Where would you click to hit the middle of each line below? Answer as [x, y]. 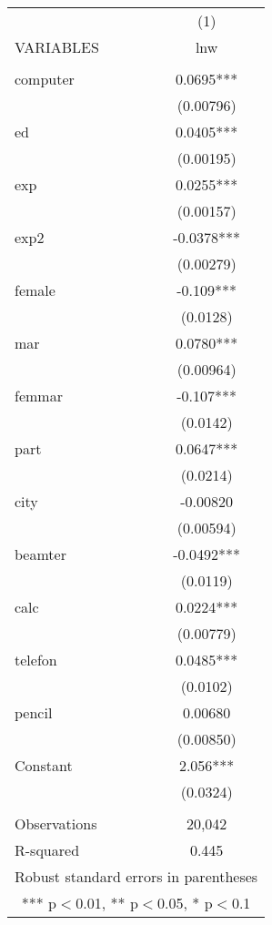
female [35, 290]
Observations [56, 823]
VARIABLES [57, 47]
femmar [39, 396]
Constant [44, 765]
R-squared [47, 850]
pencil [34, 712]
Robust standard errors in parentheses [136, 876]
